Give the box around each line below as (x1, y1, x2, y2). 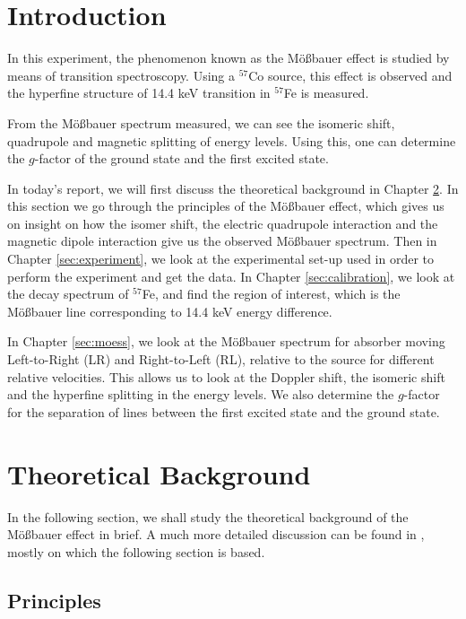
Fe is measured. (283, 83, 369, 102)
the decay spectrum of (7, 284, 129, 303)
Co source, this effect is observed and (248, 65, 453, 84)
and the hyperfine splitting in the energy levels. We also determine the (7, 385, 394, 404)
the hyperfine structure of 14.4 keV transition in (7, 83, 271, 102)
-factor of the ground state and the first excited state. (34, 149, 329, 168)
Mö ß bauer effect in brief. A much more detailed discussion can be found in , (7, 525, 425, 544)
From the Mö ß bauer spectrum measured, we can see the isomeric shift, (7, 113, 395, 132)
